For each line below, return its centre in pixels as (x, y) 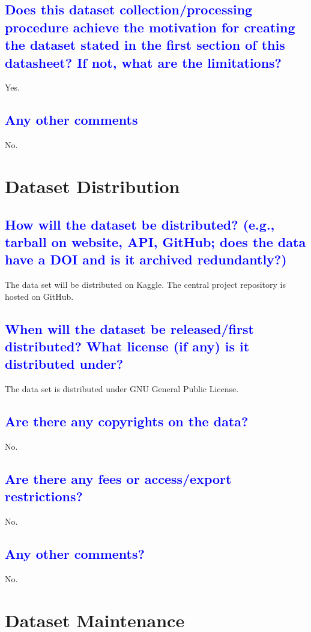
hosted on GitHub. (39, 296)
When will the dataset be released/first (129, 328)
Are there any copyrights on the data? (127, 421)
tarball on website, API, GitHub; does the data (155, 241)
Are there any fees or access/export (118, 479)
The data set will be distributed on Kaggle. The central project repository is (145, 285)
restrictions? (44, 496)
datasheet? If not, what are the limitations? (143, 62)
